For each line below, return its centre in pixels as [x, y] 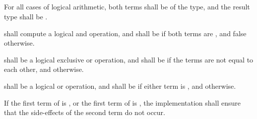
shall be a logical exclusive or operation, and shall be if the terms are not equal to [129, 59]
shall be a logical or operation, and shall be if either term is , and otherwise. [120, 86]
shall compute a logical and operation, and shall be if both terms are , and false [125, 33]
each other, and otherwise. [44, 69]
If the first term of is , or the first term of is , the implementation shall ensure [123, 102]
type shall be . [26, 16]
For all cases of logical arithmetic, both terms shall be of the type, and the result [127, 7]
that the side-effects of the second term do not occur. [85, 112]
